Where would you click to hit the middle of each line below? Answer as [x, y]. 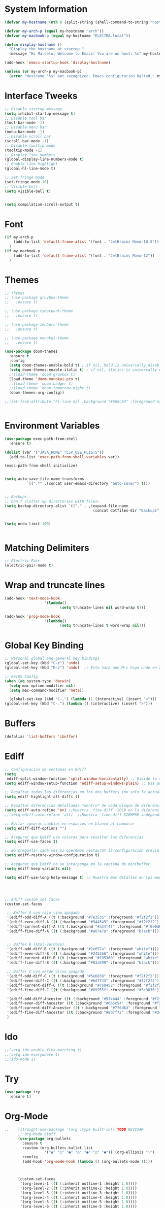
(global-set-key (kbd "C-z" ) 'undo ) [42, 663]
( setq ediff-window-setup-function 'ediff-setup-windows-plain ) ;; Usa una [84, 783]
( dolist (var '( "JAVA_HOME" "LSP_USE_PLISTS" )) [54, 452]
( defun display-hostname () [33, 45]
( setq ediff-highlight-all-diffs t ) [42, 797]
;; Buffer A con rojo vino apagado [43, 913]
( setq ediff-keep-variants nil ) [38, 869]
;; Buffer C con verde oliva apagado [45, 972]
